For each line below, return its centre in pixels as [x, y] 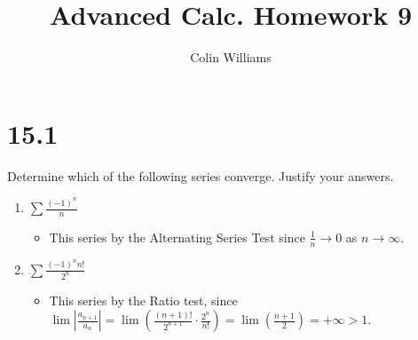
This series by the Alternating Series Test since [177, 237]
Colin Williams [231, 57]
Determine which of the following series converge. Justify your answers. [201, 175]
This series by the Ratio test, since [143, 300]
